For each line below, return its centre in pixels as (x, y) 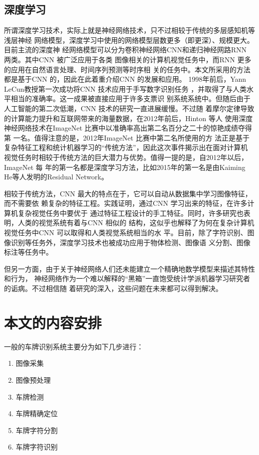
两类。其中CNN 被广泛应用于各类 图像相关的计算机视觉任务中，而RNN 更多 (128, 59)
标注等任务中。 (28, 252)
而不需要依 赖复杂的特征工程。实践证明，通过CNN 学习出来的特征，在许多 (126, 203)
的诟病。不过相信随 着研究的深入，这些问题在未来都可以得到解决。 (113, 288)
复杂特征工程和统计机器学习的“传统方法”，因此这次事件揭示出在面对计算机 (126, 147)
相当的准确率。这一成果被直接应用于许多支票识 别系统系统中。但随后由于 (130, 98)
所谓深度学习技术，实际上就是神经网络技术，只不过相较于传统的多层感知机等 (129, 30)
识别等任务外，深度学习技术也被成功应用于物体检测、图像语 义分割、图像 (130, 242)
